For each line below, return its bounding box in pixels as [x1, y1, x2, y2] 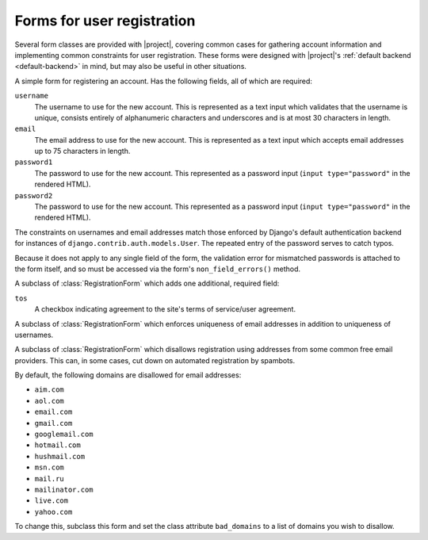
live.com [34, 496, 69, 505]
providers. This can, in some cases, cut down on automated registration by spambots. [14, 355, 296, 365]
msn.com [34, 463, 65, 472]
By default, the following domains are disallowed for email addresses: [14, 370, 242, 380]
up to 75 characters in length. [34, 147, 131, 156]
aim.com [34, 385, 65, 394]
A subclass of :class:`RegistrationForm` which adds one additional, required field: [14, 278, 280, 289]
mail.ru [34, 474, 65, 483]
